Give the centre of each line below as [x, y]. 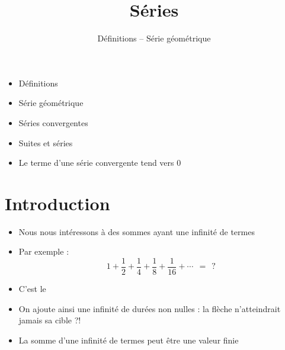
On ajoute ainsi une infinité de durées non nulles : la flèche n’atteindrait [150, 308]
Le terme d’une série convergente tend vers [96, 163]
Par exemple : [44, 251]
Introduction [57, 203]
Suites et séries [46, 142]
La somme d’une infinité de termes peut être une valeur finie [129, 340]
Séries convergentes [53, 122]
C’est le [32, 289]
